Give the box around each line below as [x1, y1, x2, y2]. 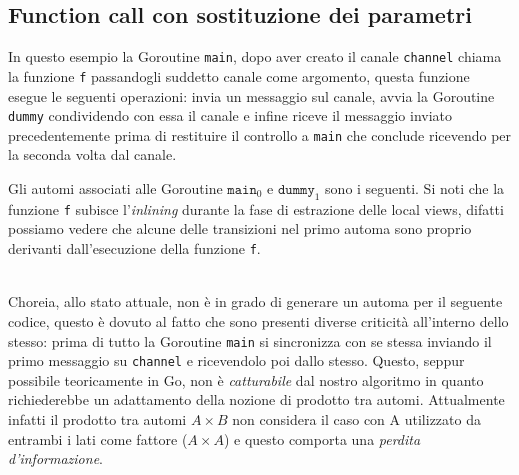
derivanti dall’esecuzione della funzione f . [8, 238, 261, 259]
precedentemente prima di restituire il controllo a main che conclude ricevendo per [8, 124, 512, 145]
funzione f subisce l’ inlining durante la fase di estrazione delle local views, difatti [8, 198, 504, 219]
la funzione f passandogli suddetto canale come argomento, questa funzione [8, 65, 470, 86]
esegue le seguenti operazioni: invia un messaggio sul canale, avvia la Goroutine [8, 85, 495, 106]
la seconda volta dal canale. [8, 144, 177, 165]
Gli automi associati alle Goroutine [8, 178, 223, 199]
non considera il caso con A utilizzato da [232, 409, 481, 429]
